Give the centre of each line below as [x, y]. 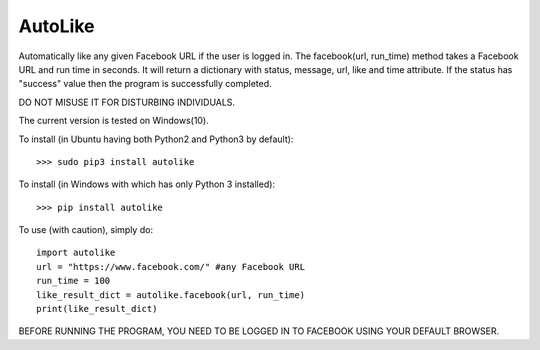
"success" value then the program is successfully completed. [145, 84]
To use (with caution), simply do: [86, 230]
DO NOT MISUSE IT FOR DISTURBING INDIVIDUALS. [126, 102]
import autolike [76, 253]
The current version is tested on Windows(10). [113, 121]
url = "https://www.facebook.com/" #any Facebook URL [170, 266]
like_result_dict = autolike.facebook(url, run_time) [170, 294]
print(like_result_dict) [97, 309]
